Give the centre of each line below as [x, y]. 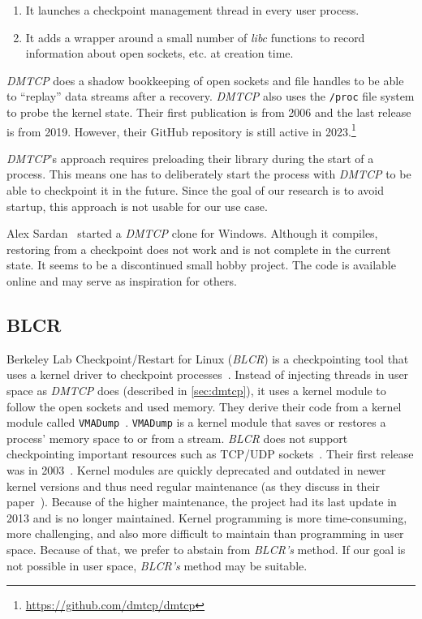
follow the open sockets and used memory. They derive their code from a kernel [204, 406]
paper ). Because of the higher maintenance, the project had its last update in [202, 502]
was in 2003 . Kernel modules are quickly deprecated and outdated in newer [196, 470]
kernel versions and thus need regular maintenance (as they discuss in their [193, 486]
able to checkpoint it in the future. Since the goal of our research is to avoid [196, 190]
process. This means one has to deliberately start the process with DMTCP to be [209, 174]
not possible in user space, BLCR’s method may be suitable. [157, 565]
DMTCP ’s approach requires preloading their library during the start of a [190, 158]
